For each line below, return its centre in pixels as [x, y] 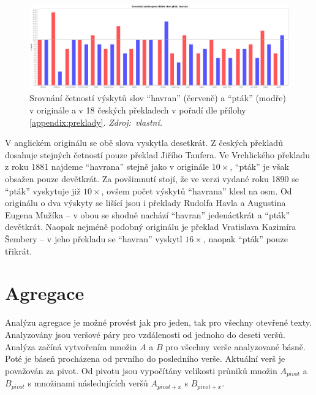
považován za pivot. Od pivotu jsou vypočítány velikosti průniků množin [141, 370]
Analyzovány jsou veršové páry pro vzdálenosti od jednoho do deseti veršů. [145, 334]
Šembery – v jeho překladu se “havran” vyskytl [94, 239]
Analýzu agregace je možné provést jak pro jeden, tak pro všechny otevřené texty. [158, 322]
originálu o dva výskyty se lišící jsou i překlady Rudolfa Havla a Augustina [145, 203]
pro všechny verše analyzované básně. [235, 346]
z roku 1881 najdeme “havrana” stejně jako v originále [107, 167]
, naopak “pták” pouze [245, 239]
